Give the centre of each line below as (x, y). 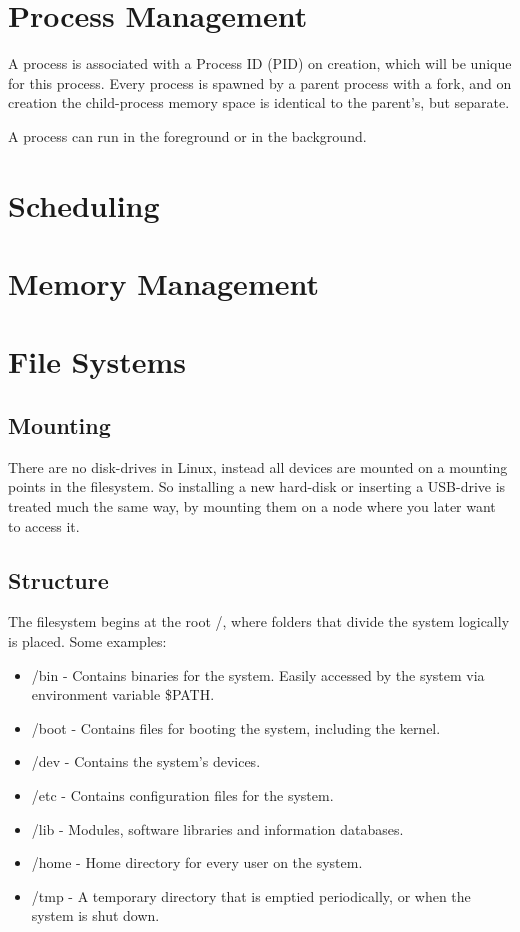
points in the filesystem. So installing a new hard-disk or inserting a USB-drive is (257, 486)
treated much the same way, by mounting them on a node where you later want (252, 506)
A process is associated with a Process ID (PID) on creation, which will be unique (260, 63)
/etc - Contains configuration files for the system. (182, 794)
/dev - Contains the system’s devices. (146, 761)
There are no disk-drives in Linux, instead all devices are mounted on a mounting (258, 466)
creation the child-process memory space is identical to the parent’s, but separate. (259, 102)
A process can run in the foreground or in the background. (187, 135)
